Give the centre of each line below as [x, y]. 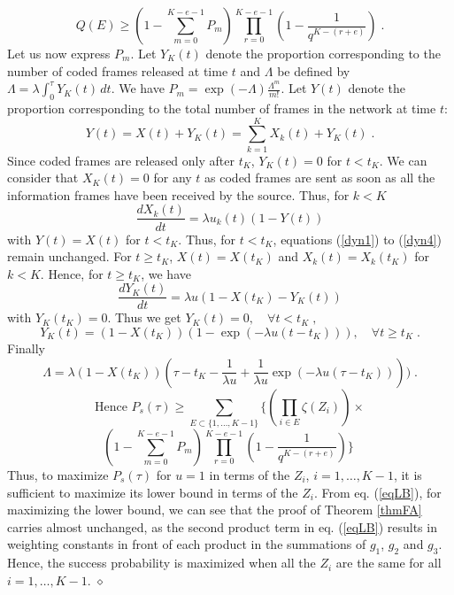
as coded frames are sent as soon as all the [320, 178]
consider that [43, 178]
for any [173, 178]
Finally [26, 348]
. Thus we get [144, 317]
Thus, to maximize [58, 474]
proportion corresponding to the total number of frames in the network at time [222, 108]
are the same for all [389, 563]
